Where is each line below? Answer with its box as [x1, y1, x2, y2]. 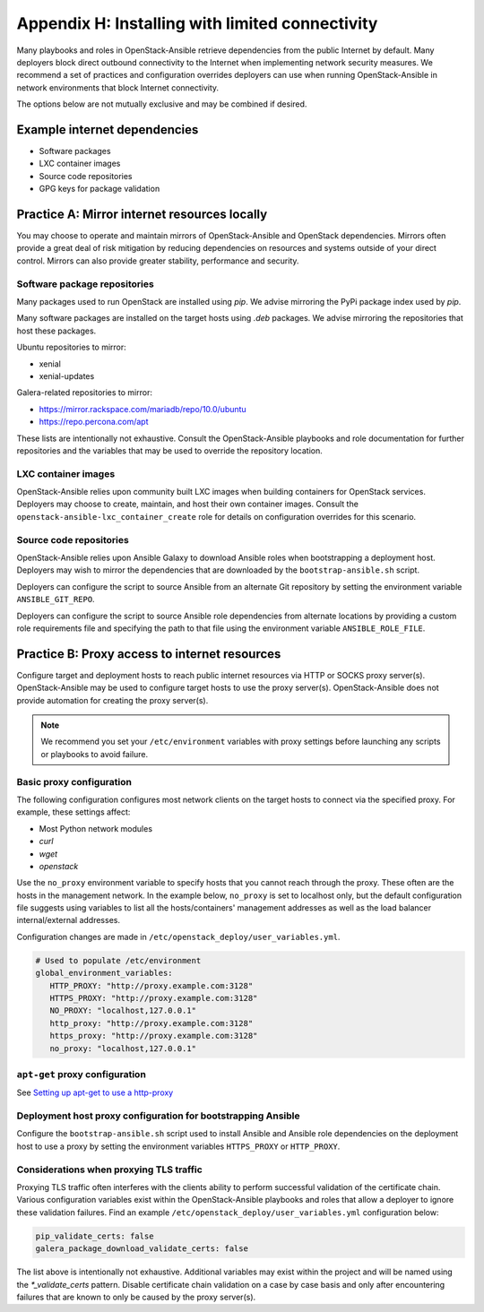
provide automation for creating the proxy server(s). [16, 695, 209, 705]
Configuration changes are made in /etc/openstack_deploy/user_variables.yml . [16, 931, 341, 942]
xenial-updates [39, 370, 95, 381]
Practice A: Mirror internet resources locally [16, 207, 268, 221]
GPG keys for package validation [39, 184, 160, 194]
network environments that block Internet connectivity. [16, 82, 220, 93]
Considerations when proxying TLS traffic [16, 1163, 203, 1176]
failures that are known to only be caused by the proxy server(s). [16, 1291, 256, 1302]
